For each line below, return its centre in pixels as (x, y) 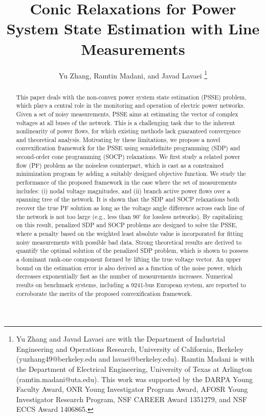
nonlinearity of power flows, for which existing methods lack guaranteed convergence (128, 131)
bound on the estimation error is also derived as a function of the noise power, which (129, 267)
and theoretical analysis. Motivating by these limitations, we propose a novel (118, 139)
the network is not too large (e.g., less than (73, 216)
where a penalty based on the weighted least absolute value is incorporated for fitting (130, 234)
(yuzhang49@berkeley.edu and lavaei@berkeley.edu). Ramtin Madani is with (135, 359)
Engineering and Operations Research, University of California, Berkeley (130, 349)
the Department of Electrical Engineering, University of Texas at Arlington (134, 369)
